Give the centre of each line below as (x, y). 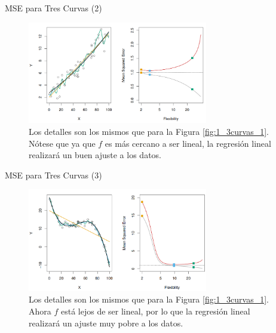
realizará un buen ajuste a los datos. (95, 155)
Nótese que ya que (62, 143)
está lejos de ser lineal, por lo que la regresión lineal (155, 311)
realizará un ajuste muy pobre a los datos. (106, 323)
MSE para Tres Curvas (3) (53, 175)
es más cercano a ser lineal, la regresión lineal (188, 143)
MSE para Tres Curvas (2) (53, 8)
